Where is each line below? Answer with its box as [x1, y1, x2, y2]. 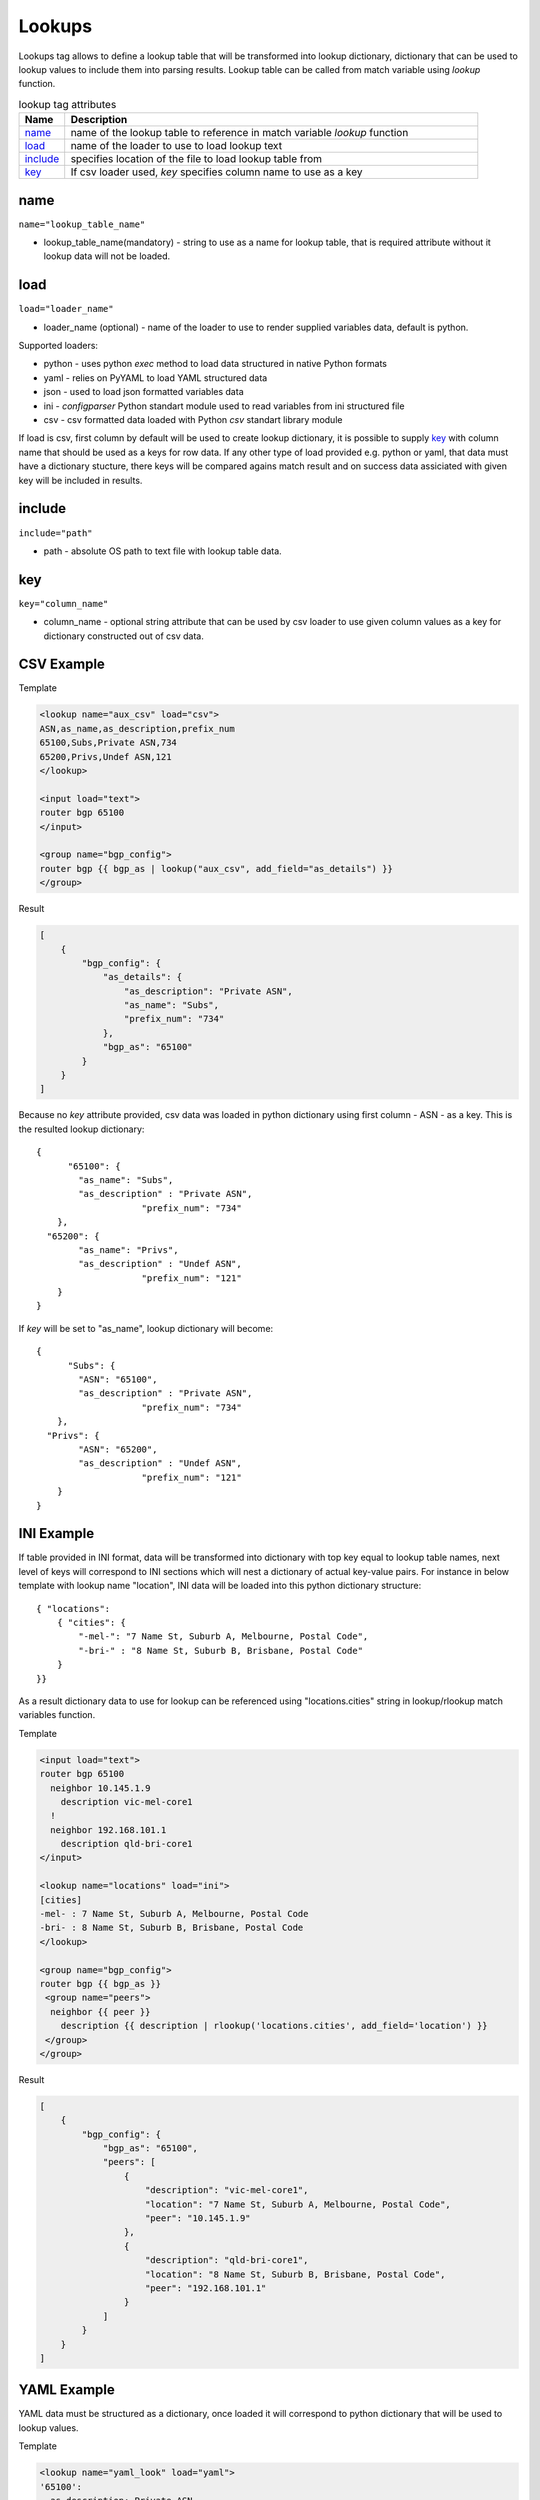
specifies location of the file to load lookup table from [70, 152, 323, 166]
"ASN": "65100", [78, 1374, 158, 1385]
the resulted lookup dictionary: [18, 1123, 145, 1135]
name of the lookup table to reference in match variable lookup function [70, 126, 409, 140]
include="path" [18, 527, 94, 539]
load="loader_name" [18, 303, 114, 315]
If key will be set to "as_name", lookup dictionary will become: [18, 1322, 274, 1334]
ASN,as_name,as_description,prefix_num [39, 723, 235, 734]
